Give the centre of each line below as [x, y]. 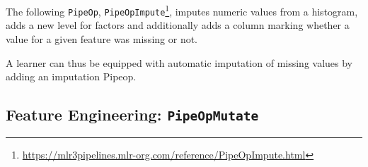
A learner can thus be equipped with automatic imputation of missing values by [179, 62]
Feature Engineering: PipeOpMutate [132, 115]
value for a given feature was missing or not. [102, 38]
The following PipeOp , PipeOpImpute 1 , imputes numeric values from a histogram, [182, 10]
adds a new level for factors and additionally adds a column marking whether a [178, 25]
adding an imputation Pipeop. [71, 76]
